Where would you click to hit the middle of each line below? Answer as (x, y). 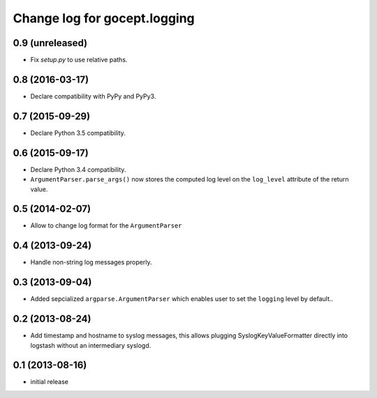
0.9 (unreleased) (50, 43)
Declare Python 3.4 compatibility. (78, 169)
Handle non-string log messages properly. (91, 263)
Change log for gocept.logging (104, 18)
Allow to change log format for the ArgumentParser (106, 226)
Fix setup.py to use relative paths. (79, 60)
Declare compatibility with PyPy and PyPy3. (93, 96)
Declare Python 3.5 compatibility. (78, 133)
